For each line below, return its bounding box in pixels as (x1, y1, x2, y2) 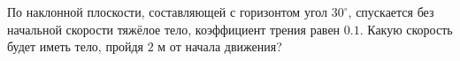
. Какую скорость (359, 19, 453, 38)
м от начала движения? (157, 37, 282, 56)
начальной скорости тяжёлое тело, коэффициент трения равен (7, 19, 341, 38)
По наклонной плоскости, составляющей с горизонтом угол (7, 3, 328, 20)
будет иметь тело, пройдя (7, 37, 143, 56)
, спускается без (348, 3, 434, 20)
